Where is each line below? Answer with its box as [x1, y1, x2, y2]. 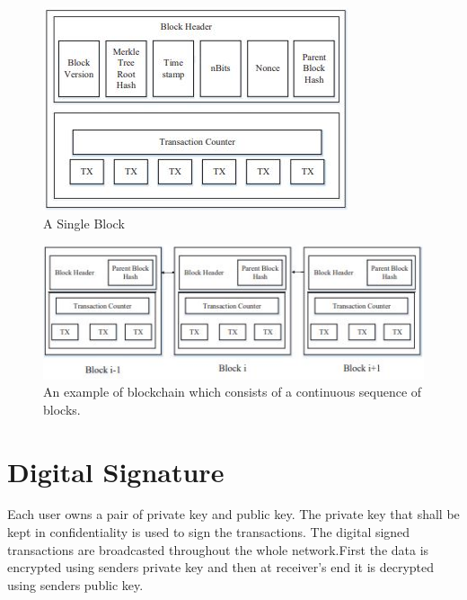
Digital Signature [7, 452, 225, 489]
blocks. [43, 399, 81, 418]
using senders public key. [7, 575, 144, 594]
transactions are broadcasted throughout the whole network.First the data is [7, 540, 429, 559]
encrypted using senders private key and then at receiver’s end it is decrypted [7, 558, 435, 577]
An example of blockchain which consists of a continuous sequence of [43, 382, 422, 401]
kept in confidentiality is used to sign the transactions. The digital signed [7, 523, 410, 542]
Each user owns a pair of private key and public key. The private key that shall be [7, 505, 460, 524]
